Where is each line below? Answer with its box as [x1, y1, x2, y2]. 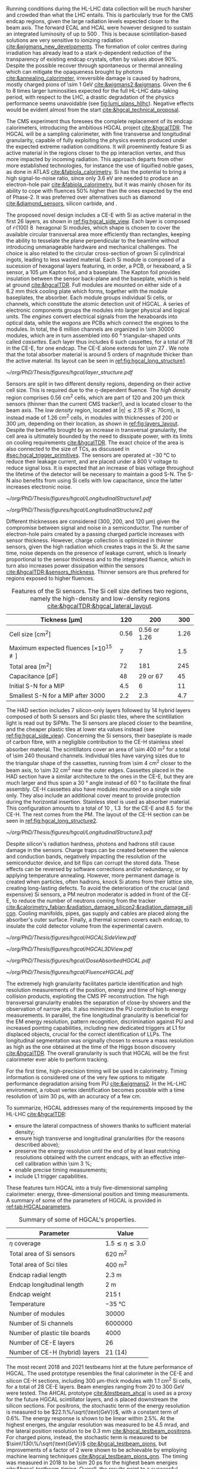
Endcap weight [9, 1290, 51, 1298]
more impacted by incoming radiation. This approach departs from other [6, 156, 184, 162]
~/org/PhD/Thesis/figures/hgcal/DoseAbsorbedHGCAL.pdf [6, 957, 151, 964]
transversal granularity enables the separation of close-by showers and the [6, 999, 191, 1006]
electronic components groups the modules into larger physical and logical [6, 306, 190, 314]
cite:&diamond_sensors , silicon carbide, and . [6, 200, 117, 207]
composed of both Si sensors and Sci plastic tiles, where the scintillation [6, 713, 184, 720]
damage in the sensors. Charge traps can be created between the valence [6, 846, 189, 853]
